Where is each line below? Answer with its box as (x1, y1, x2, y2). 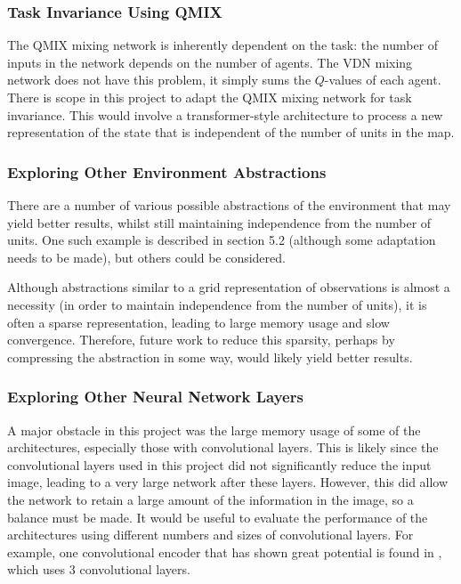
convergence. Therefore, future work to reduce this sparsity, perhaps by (7, 330, 395, 349)
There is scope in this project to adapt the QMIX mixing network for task (7, 88, 412, 106)
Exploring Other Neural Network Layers (7, 385, 303, 408)
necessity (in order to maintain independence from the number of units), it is (7, 295, 427, 313)
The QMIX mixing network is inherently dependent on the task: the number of (7, 36, 439, 54)
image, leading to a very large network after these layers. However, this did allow (7, 473, 449, 491)
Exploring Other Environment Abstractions (7, 160, 327, 182)
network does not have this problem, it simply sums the (7, 70, 311, 89)
